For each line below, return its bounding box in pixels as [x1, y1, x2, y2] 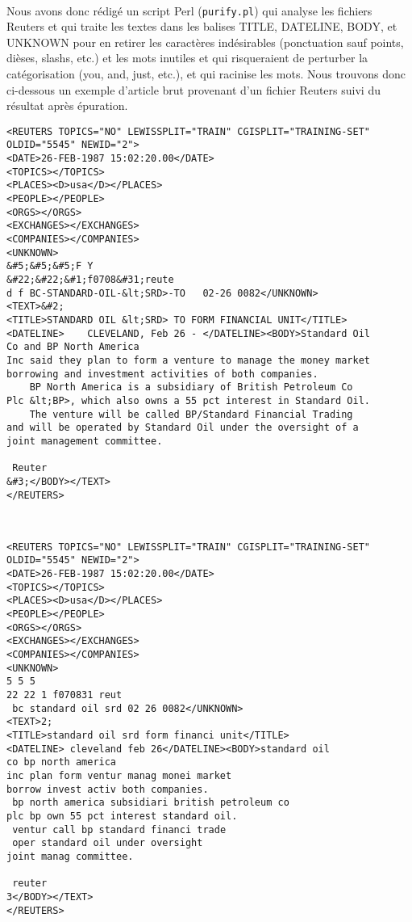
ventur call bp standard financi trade [12, 823, 227, 836]
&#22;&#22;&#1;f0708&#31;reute [6, 274, 174, 286]
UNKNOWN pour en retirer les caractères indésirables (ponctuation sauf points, [6, 33, 404, 50]
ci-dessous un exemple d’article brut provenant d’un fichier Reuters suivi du [6, 81, 381, 98]
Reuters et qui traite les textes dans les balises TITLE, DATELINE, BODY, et [6, 18, 397, 35]
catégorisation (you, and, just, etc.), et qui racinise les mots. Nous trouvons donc [6, 65, 406, 82]
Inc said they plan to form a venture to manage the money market [6, 354, 371, 366]
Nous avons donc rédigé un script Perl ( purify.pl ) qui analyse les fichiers [6, 2, 372, 19]
